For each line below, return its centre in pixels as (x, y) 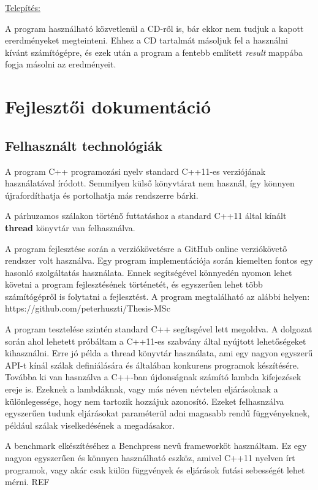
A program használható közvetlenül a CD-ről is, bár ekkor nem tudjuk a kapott (154, 28)
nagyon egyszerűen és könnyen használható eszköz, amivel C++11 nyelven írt (150, 458)
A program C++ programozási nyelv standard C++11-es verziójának (135, 171)
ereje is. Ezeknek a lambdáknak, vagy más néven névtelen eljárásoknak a (142, 389)
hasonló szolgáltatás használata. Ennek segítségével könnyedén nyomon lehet (149, 272)
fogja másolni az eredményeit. (61, 64)
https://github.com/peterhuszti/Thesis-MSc (88, 308)
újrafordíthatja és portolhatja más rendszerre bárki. (102, 195)
